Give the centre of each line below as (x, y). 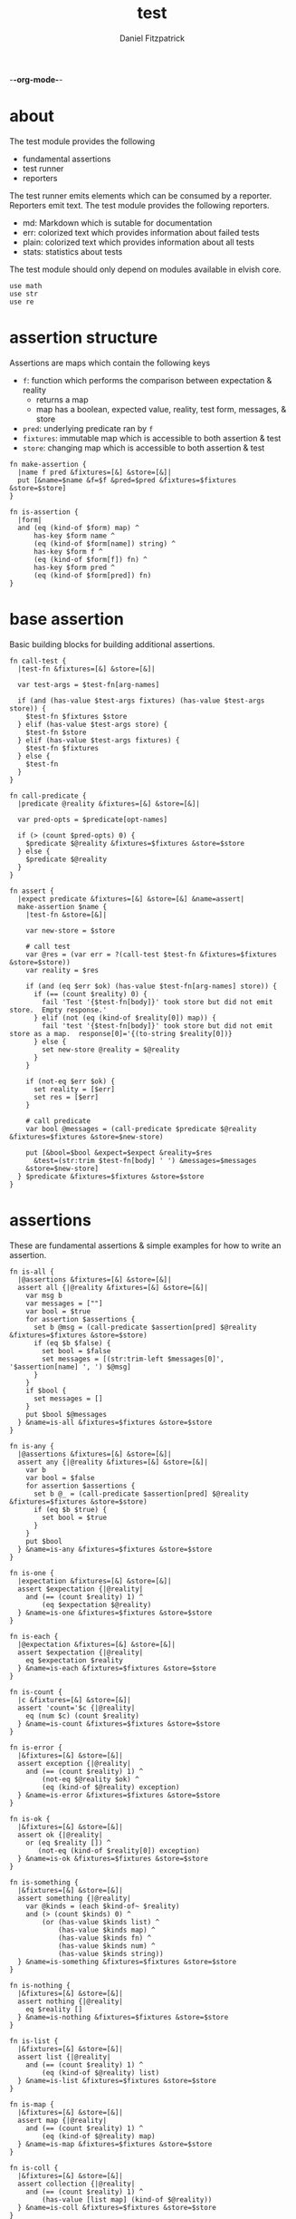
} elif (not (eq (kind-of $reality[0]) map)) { (125, 1018)
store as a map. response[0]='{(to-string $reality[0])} (121, 1033)
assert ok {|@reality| (60, 1835)
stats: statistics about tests (72, 251)
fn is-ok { (30, 1819)
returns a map (62, 399)
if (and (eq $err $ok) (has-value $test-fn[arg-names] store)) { (152, 986)
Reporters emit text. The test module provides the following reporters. (139, 205)
